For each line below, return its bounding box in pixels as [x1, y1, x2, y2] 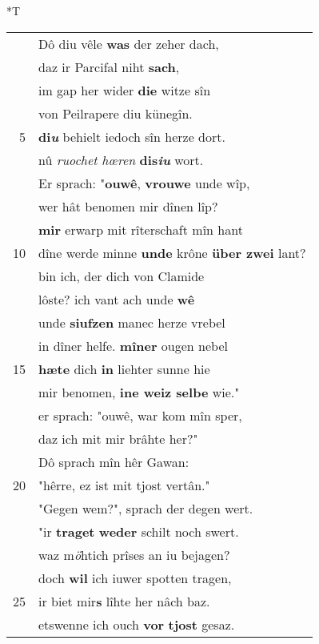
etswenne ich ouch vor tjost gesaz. [38, 614, 235, 634]
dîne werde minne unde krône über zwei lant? [38, 243, 306, 262]
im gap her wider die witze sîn [38, 80, 211, 99]
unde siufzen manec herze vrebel [38, 312, 225, 332]
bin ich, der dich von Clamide [38, 266, 205, 285]
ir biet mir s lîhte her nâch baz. [38, 591, 210, 610]
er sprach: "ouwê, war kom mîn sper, [38, 405, 242, 425]
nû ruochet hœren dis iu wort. [38, 150, 204, 169]
